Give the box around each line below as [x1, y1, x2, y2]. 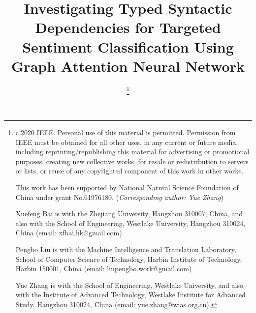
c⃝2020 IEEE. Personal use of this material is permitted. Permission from [15, 127, 236, 138]
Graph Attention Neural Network [11, 56, 245, 76]
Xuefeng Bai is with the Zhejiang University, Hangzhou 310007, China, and [15, 208, 243, 219]
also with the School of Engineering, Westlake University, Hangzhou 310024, [15, 218, 246, 228]
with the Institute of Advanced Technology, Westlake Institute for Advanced [15, 289, 246, 300]
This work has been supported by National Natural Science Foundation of [15, 182, 239, 192]
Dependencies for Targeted [35, 17, 221, 37]
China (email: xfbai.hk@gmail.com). [15, 228, 124, 238]
